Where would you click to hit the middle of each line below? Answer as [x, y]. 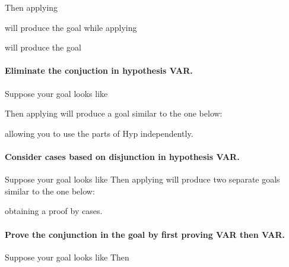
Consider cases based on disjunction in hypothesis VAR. [122, 156]
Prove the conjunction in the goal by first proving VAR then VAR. [145, 234]
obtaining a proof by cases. [54, 211]
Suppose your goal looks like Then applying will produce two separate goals [142, 179]
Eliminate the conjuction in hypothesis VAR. [99, 70]
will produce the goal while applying [71, 27]
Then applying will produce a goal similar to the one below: [114, 113]
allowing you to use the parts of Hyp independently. [99, 133]
